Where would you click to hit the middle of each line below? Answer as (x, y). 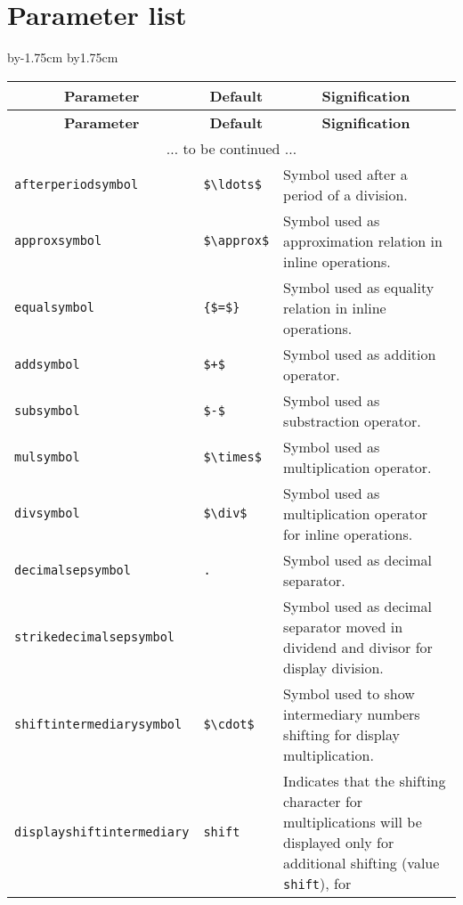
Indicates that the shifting (365, 780)
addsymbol (47, 364)
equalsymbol (55, 308)
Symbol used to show (349, 693)
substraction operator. (352, 420)
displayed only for (339, 842)
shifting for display (342, 734)
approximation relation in (363, 241)
